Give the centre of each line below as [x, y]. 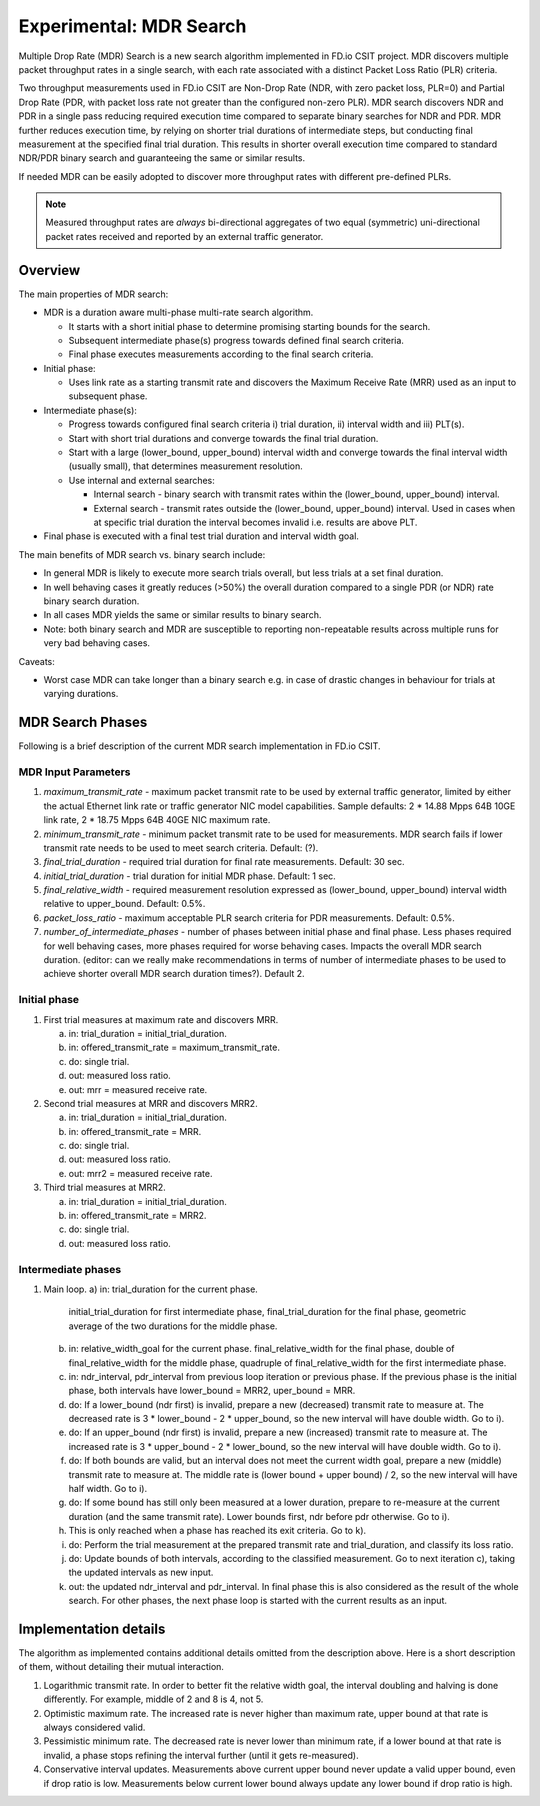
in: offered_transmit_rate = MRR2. [137, 1216]
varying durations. [81, 694]
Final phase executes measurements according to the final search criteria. [221, 354]
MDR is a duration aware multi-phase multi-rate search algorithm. [178, 312]
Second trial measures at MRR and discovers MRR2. [151, 1103]
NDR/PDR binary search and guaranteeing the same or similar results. [162, 158]
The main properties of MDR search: [93, 294]
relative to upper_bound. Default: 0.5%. [124, 904]
